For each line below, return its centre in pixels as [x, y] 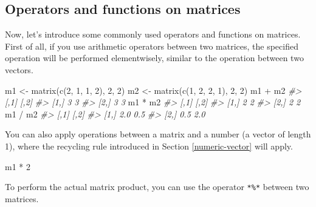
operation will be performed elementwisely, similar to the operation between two [154, 58]
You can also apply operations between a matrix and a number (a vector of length [158, 134]
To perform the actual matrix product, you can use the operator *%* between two [157, 187]
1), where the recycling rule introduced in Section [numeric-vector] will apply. [149, 146]
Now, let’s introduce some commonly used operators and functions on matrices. [153, 34]
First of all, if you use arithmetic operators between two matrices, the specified [152, 46]
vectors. [19, 69]
